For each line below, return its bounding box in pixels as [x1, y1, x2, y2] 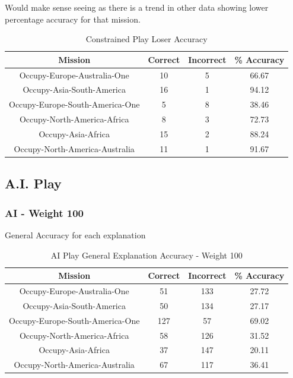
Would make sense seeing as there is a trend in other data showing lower [5, 1, 269, 13]
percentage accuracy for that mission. [5, 12, 141, 25]
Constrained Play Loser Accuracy [85, 33, 208, 45]
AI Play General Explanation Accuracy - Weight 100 [50, 248, 243, 261]
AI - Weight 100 [5, 205, 84, 220]
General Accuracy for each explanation [5, 228, 146, 241]
